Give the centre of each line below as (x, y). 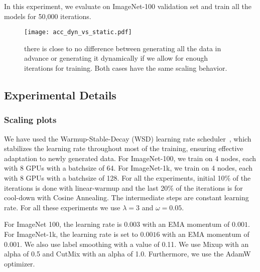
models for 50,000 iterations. (48, 16)
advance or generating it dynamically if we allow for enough (116, 58)
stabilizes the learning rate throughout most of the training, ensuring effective (124, 148)
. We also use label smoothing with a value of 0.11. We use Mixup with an (134, 244)
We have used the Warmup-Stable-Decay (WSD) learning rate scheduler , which (128, 138)
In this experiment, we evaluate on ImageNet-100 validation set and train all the (128, 6)
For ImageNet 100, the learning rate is (63, 224)
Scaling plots (30, 120)
